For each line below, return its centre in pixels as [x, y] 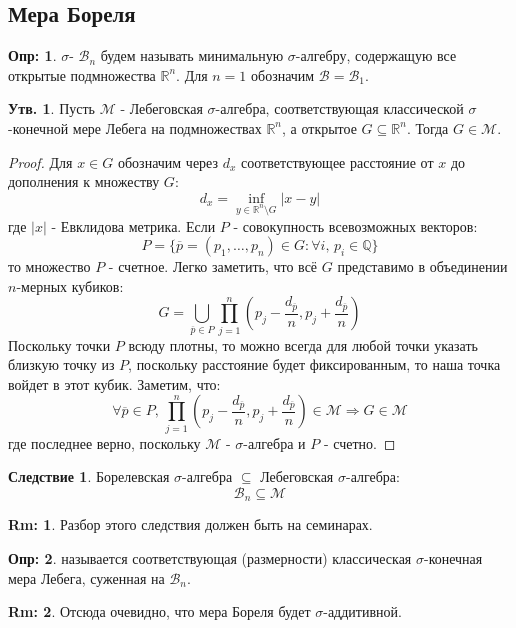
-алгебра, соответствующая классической [339, 108]
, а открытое [319, 127]
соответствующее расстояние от [337, 161]
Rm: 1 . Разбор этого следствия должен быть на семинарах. [190, 524]
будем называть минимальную [192, 55]
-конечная [453, 558]
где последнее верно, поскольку [104, 442]
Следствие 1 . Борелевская [89, 476]
